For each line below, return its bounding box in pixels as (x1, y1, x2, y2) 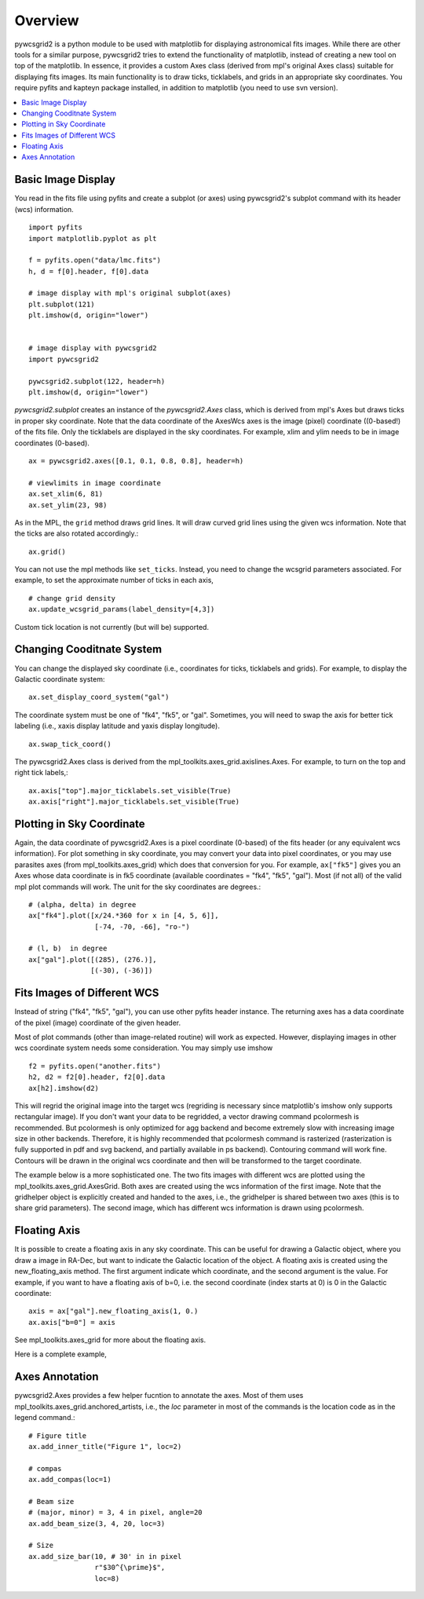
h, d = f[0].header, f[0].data (28, 267, 149, 276)
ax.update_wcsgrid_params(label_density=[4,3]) (28, 605, 215, 614)
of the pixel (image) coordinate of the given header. (14, 1018, 181, 1027)
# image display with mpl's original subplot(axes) (28, 289, 232, 298)
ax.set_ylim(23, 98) (28, 500, 108, 510)
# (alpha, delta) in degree (28, 900, 137, 909)
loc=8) (94, 1574, 120, 1583)
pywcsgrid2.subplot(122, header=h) (28, 377, 166, 386)
